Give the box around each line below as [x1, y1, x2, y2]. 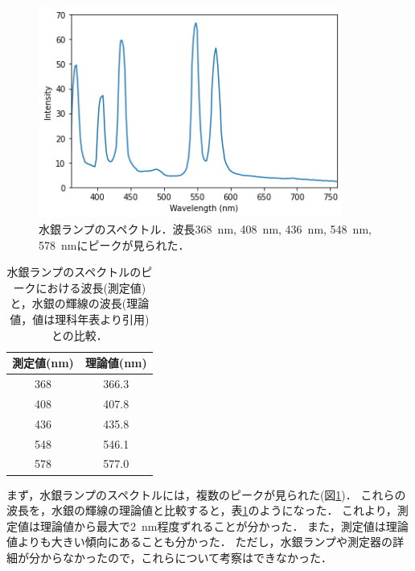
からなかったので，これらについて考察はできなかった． [39, 548, 333, 565]
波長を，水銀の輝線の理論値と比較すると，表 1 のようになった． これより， [6, 502, 397, 519]
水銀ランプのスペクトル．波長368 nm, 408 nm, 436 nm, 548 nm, [39, 221, 372, 238]
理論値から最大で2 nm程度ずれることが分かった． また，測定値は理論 [39, 517, 409, 534]
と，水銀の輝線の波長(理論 [10, 295, 150, 312]
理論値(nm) [84, 354, 147, 371]
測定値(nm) [12, 354, 74, 371]
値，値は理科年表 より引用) [10, 311, 150, 328]
